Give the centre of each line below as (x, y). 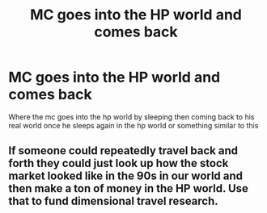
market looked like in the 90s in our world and (126, 176)
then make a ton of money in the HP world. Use (129, 188)
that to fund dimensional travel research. (113, 201)
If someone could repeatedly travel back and (123, 151)
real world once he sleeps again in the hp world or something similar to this (133, 125)
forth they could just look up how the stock (119, 163)
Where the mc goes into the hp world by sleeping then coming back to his (131, 117)
